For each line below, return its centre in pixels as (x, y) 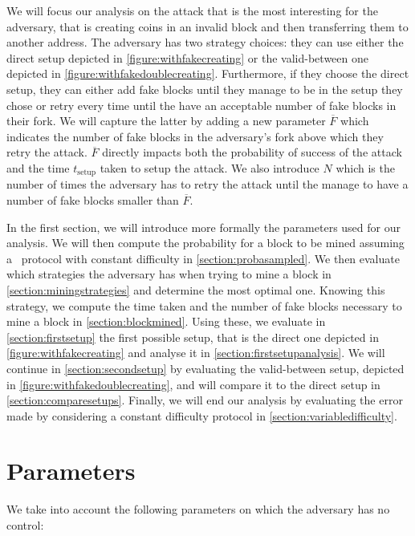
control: (25, 525)
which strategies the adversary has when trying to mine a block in (169, 274)
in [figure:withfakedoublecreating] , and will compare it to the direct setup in (193, 384)
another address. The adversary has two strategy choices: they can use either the (205, 42)
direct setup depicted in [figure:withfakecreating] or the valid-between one (187, 57)
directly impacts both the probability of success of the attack (252, 152)
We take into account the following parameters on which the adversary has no (198, 509)
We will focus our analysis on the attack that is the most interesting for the (192, 10)
